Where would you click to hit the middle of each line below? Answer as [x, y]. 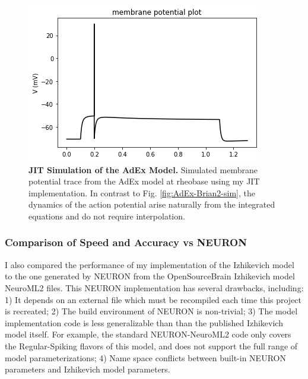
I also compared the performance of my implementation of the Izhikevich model [150, 264]
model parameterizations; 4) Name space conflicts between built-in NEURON [145, 357]
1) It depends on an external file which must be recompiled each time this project [153, 299]
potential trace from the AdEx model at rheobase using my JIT [144, 181]
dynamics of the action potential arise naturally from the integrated [152, 204]
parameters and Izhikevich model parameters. [88, 369]
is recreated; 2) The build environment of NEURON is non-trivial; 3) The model [151, 311]
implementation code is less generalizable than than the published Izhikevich [144, 322]
